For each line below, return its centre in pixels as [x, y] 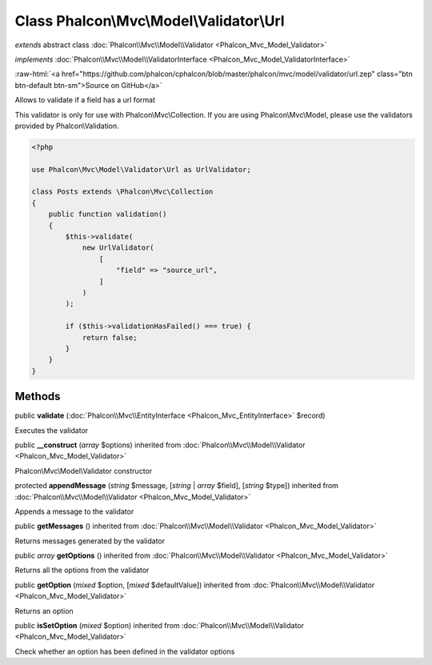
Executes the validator [52, 430]
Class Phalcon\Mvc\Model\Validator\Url [150, 21]
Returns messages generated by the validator [90, 541]
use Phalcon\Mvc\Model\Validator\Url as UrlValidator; [141, 169]
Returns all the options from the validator [82, 570]
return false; [110, 337]
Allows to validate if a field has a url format [85, 100]
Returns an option [44, 611]
